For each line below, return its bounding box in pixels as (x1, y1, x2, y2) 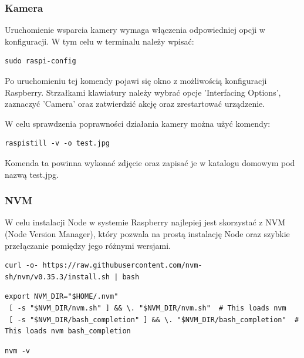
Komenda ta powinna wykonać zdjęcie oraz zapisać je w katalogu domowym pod (5, 156, 295, 168)
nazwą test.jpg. (5, 168, 59, 180)
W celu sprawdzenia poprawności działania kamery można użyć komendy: (5, 117, 271, 129)
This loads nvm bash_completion (5, 327, 131, 336)
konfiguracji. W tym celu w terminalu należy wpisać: (5, 35, 194, 47)
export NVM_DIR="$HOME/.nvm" (5, 292, 119, 301)
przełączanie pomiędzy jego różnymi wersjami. (5, 239, 171, 251)
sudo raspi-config (5, 57, 76, 66)
